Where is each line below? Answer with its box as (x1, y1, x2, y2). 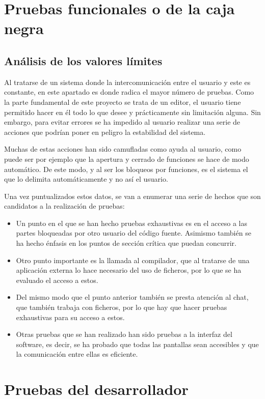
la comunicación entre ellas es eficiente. (16, 349, 138, 359)
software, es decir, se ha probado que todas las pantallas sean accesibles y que (16, 338, 259, 349)
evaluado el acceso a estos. (16, 274, 98, 285)
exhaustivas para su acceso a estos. (16, 311, 125, 322)
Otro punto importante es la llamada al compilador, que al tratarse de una (16, 254, 250, 265)
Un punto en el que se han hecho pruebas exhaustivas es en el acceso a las (16, 217, 247, 228)
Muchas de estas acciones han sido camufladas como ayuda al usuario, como (4, 144, 242, 154)
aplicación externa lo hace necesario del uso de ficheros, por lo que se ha (16, 265, 242, 275)
